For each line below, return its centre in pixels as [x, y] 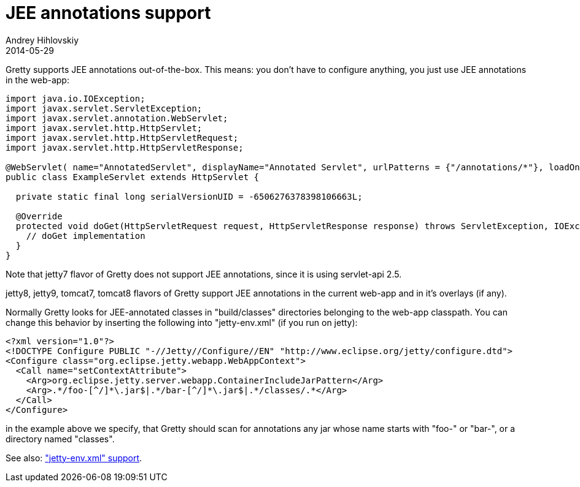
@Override [39, 216]
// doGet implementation [86, 236]
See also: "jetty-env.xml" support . [74, 458]
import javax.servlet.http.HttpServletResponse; [125, 147]
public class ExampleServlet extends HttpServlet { [133, 177]
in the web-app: [37, 80]
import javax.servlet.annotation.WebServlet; [117, 118]
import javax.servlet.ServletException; [104, 108]
